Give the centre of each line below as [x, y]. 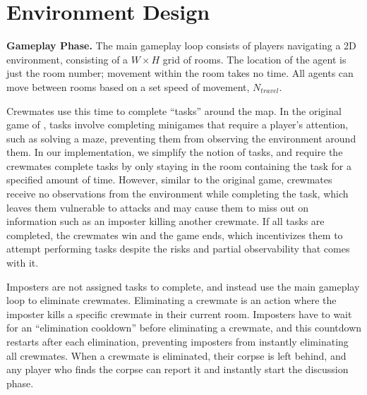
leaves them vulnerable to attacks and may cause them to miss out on [158, 207]
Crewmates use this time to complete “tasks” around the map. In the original [174, 110]
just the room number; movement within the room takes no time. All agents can [180, 73]
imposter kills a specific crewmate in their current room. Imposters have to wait [179, 314]
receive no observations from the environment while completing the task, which [178, 194]
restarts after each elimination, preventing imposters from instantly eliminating [178, 341]
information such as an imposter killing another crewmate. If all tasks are [166, 221]
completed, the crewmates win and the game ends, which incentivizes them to [175, 235]
